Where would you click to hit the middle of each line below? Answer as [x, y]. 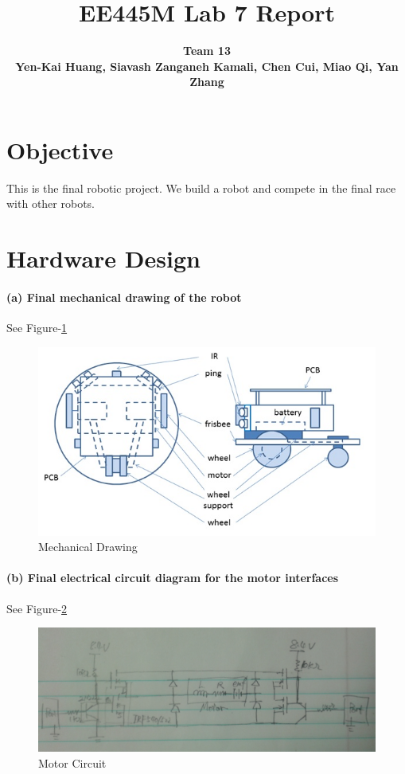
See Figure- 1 [37, 328]
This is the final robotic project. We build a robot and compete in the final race [201, 188]
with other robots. [51, 203]
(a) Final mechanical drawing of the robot [124, 297]
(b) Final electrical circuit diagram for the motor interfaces [173, 578]
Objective [60, 149]
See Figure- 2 [37, 608]
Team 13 [207, 51]
